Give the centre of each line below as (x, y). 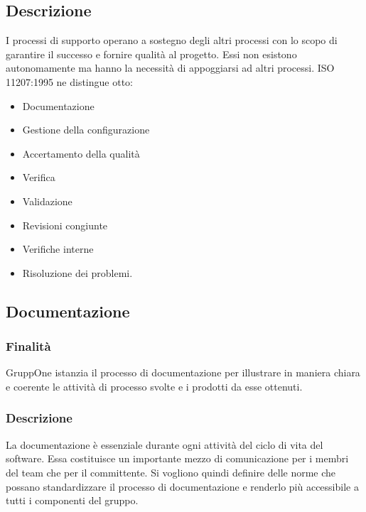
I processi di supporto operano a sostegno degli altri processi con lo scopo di (172, 40)
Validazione (47, 201)
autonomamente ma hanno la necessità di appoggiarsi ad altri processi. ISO (170, 68)
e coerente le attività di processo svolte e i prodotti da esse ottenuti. (154, 386)
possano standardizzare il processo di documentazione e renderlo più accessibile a (182, 486)
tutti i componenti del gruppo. (72, 500)
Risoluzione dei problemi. (77, 272)
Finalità (28, 346)
